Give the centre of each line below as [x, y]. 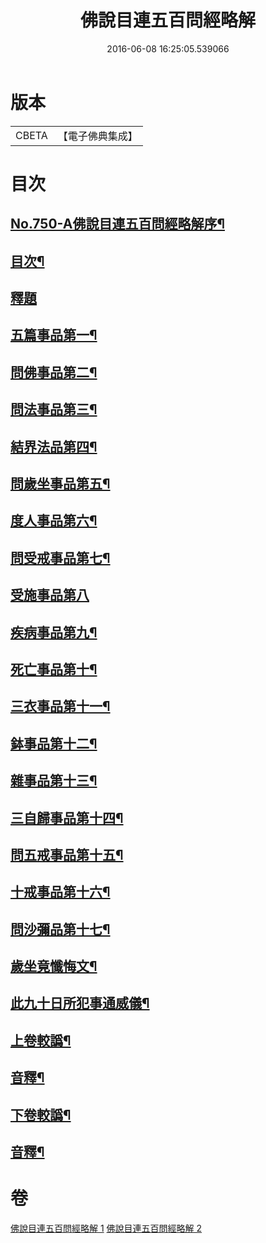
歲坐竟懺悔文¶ [54, 966]
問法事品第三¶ [54, 409]
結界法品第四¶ [54, 446]
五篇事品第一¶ [54, 335]
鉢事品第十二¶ [54, 743]
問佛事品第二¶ [54, 372]
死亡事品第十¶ [54, 669]
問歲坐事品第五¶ [60, 484]
